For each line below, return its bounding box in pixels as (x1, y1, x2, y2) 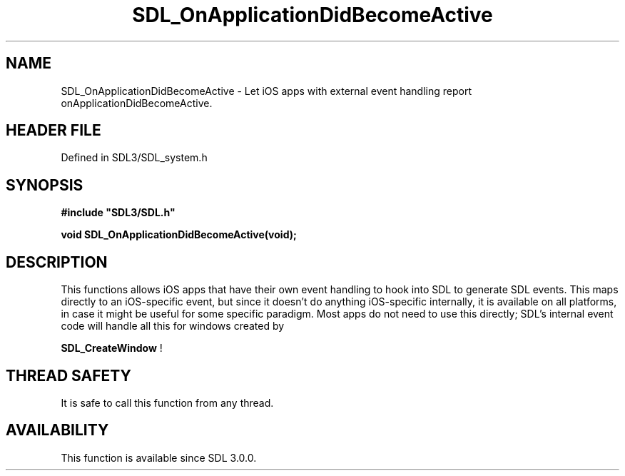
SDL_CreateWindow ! (61, 342, 163, 355)
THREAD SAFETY (6, 366, 131, 385)
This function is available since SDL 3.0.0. (61, 451, 257, 464)
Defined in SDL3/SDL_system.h (61, 151, 208, 164)
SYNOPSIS (6, 176, 83, 194)
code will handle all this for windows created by (61, 320, 285, 333)
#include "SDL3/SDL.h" (61, 206, 176, 219)
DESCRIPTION (6, 253, 108, 271)
